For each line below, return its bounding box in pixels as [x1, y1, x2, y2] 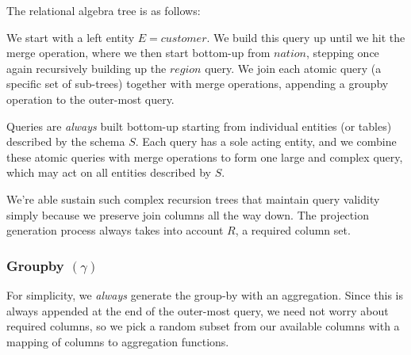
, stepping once [305, 44, 379, 61]
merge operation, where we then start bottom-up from [6, 44, 271, 61]
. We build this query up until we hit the [206, 29, 405, 45]
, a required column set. [235, 222, 351, 239]
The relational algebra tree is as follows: [6, 2, 201, 18]
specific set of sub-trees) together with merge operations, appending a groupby [6, 75, 389, 92]
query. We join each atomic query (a [205, 59, 382, 76]
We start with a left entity [6, 29, 135, 45]
